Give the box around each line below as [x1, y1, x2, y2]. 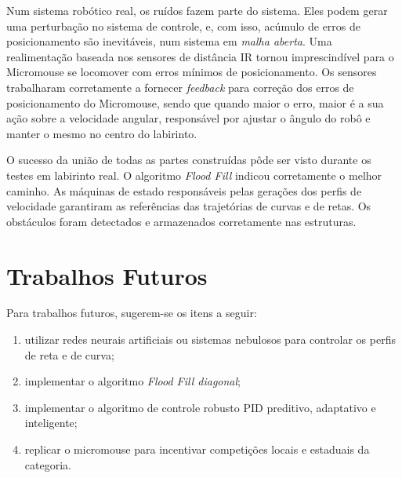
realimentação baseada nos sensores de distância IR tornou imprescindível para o [6, 48, 394, 64]
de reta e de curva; [24, 346, 114, 363]
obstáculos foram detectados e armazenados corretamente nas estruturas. [6, 213, 357, 229]
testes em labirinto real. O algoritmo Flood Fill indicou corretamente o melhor [6, 166, 382, 183]
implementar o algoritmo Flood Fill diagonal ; [24, 373, 241, 389]
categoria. [24, 456, 71, 473]
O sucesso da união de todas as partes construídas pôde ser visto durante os [6, 151, 371, 168]
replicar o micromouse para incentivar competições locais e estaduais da [24, 441, 370, 457]
